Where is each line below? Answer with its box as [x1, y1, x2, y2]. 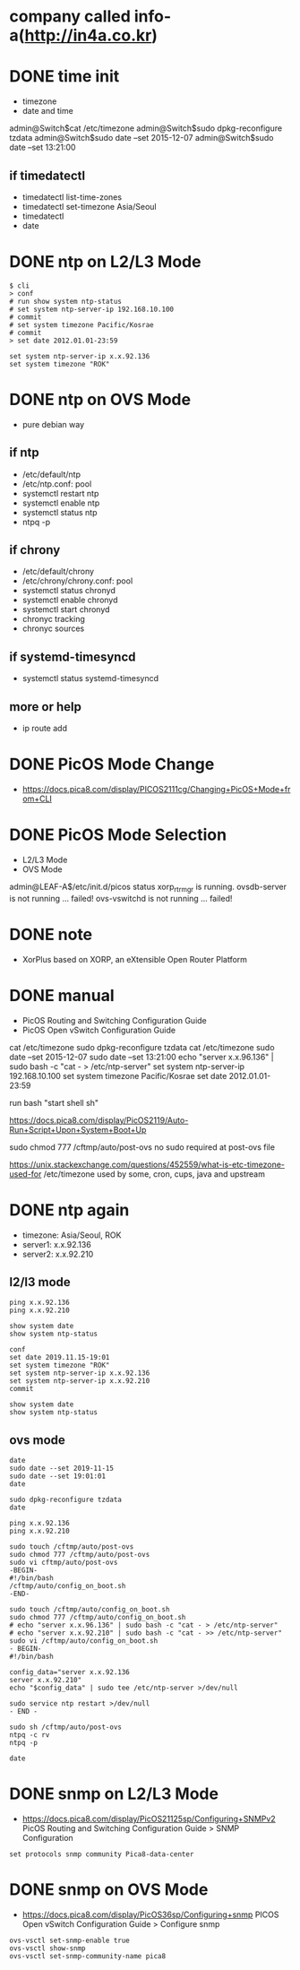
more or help [9, 699, 82, 714]
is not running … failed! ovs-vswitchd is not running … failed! [9, 893, 233, 903]
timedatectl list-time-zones [21, 191, 123, 203]
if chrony [9, 542, 61, 557]
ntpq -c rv [9, 1731, 50, 1740]
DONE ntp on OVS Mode [9, 390, 191, 410]
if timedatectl [9, 168, 86, 183]
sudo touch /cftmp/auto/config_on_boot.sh [9, 1605, 170, 1614]
